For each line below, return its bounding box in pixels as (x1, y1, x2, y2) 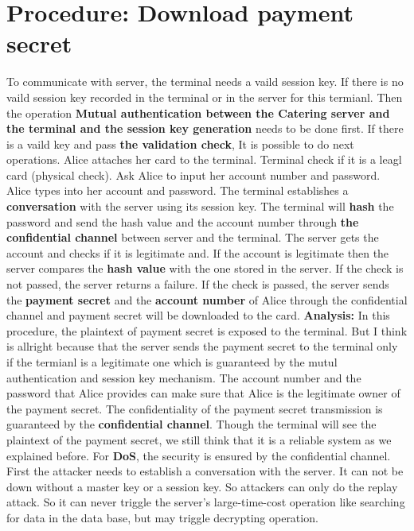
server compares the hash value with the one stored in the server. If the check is (6, 260, 404, 277)
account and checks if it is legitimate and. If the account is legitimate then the (6, 244, 389, 261)
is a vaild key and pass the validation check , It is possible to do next (6, 135, 354, 152)
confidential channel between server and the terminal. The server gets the (6, 229, 379, 246)
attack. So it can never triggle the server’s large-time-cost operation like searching (6, 494, 405, 510)
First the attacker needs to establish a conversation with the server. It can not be (6, 463, 404, 479)
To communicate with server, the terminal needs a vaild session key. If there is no (6, 73, 404, 90)
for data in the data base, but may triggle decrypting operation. (6, 509, 318, 525)
